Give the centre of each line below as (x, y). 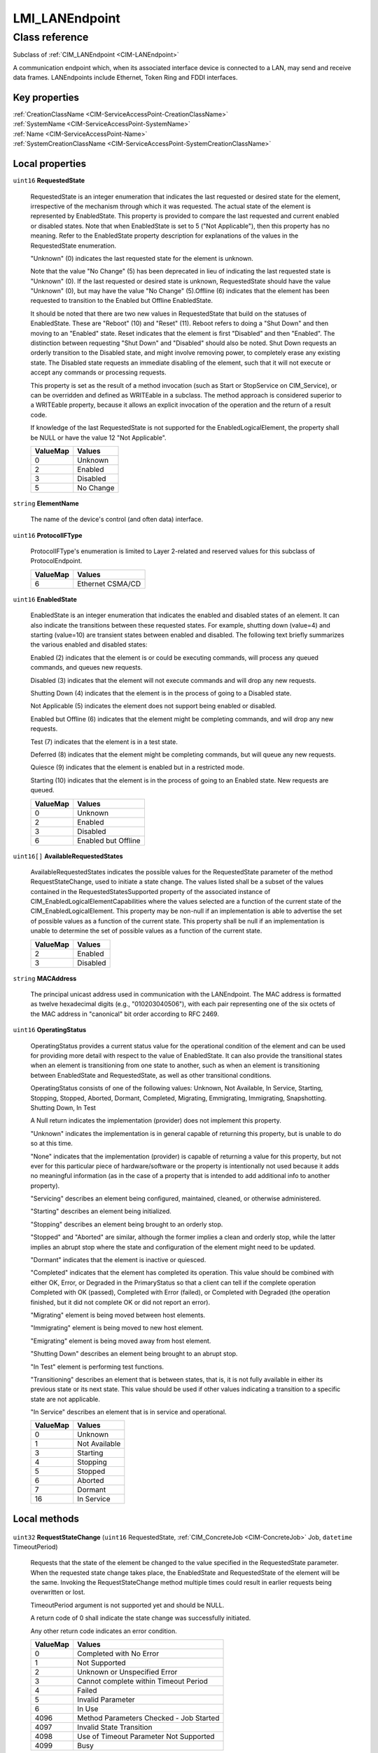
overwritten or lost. (58, 1592)
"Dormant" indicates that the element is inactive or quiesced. (118, 1260)
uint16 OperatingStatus (50, 1030)
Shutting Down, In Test (63, 1107)
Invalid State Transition (115, 1727)
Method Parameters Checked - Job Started (148, 1718)
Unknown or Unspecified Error (127, 1672)
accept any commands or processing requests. (98, 372)
